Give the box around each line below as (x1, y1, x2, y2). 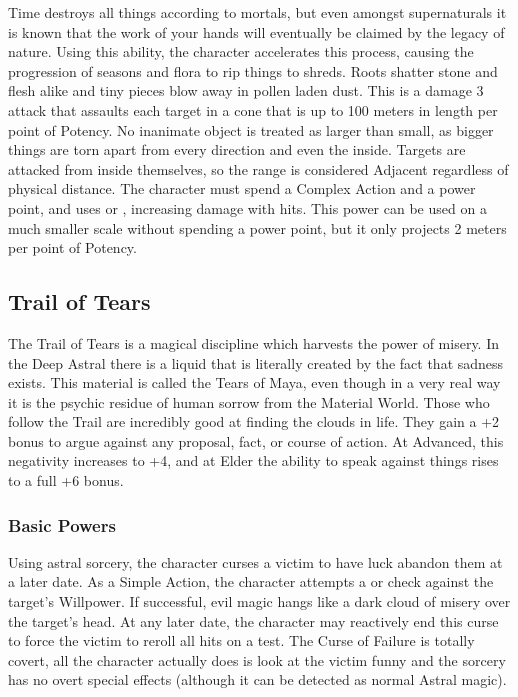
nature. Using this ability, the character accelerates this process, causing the (8, 41, 474, 62)
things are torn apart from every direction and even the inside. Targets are (8, 139, 466, 160)
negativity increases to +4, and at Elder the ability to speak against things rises (8, 450, 499, 471)
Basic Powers (8, 512, 116, 537)
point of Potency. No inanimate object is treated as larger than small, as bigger (8, 119, 494, 140)
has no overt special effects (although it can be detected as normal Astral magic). (8, 669, 507, 690)
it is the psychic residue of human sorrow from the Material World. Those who (8, 391, 490, 412)
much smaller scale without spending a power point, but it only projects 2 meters (8, 217, 507, 238)
